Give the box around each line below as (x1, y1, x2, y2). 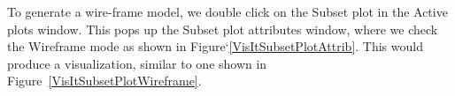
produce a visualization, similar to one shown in (7, 54, 267, 72)
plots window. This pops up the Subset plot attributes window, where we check (7, 19, 438, 38)
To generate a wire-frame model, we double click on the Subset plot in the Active (7, 3, 448, 20)
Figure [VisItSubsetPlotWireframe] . (7, 71, 202, 90)
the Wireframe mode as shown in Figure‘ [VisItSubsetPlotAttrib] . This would (7, 37, 423, 55)
